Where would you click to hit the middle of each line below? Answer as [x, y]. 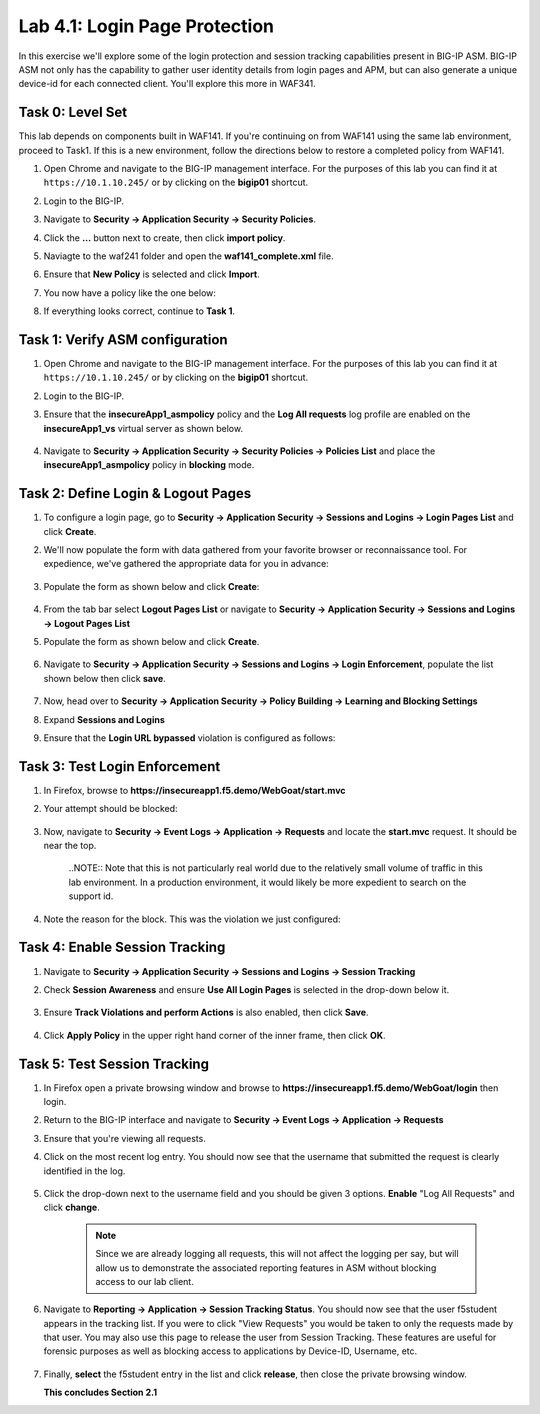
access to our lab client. [144, 1281]
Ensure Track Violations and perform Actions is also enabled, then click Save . [206, 1012]
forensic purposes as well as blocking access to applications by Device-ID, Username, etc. [230, 1351]
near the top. [70, 846]
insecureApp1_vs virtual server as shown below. [143, 428]
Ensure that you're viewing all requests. [125, 1138]
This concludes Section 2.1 [100, 1392]
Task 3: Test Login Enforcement [119, 766]
